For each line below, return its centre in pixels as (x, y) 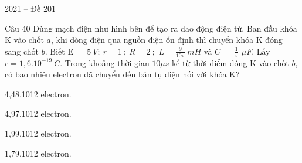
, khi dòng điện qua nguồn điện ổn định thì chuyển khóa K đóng (167, 40)
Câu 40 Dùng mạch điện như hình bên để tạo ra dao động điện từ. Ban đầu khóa (151, 28)
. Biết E (59, 51)
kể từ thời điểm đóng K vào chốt (230, 62)
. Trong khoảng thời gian (105, 62)
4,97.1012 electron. (38, 113)
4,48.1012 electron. (38, 94)
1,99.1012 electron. (38, 133)
